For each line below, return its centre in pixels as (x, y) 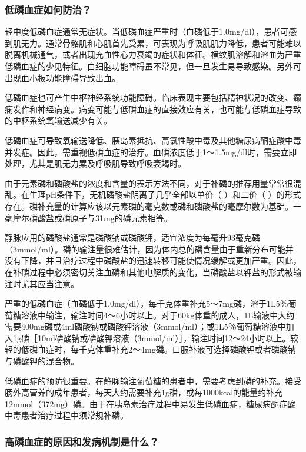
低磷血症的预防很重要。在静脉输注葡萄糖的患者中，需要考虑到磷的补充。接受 (153, 380)
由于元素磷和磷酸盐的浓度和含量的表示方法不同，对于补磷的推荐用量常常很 (149, 183)
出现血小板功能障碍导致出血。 (62, 77)
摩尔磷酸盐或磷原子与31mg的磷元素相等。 (92, 217)
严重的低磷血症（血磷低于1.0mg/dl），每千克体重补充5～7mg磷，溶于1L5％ (147, 303)
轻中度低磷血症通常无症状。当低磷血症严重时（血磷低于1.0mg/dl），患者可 (147, 31)
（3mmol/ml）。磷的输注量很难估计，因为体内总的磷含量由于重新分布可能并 (149, 249)
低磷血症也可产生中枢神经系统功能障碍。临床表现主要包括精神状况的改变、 (149, 97)
